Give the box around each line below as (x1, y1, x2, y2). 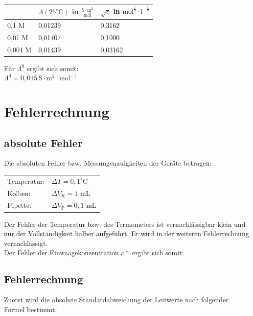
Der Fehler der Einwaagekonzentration (4, 247, 119, 258)
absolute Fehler (4, 135, 83, 150)
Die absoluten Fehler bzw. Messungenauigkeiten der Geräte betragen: (4, 158, 212, 168)
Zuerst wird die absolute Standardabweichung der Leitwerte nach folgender (4, 294, 229, 305)
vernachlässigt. (4, 238, 48, 248)
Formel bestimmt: (4, 304, 57, 314)
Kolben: (7, 188, 31, 198)
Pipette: (7, 200, 31, 210)
